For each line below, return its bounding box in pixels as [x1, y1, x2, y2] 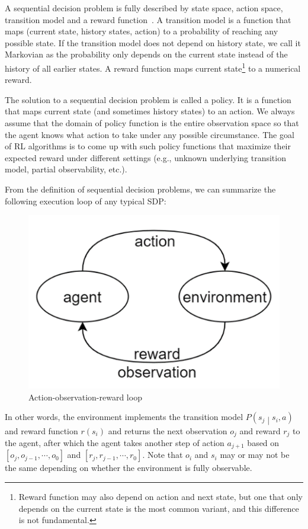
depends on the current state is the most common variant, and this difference [18, 502, 299, 514]
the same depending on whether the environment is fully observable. [5, 461, 252, 474]
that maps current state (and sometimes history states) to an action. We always [5, 105, 295, 117]
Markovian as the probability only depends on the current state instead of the [5, 48, 288, 60]
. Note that [142, 448, 183, 461]
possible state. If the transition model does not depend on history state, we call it [5, 36, 301, 49]
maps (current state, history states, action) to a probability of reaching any [5, 25, 278, 37]
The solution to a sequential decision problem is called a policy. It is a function [5, 93, 291, 105]
